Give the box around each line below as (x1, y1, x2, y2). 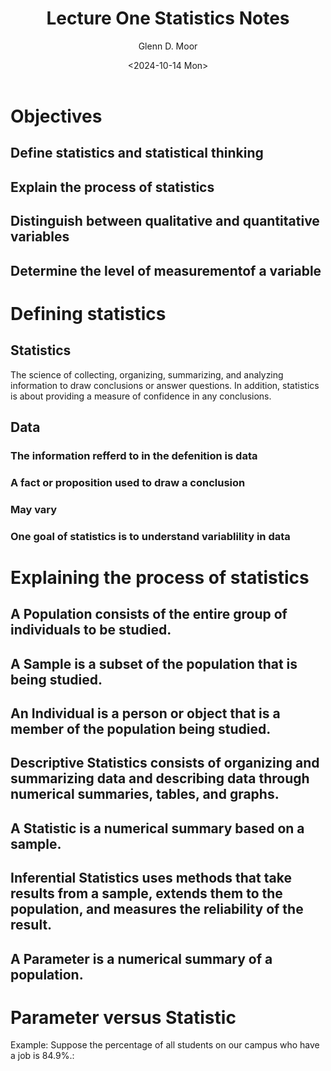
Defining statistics (10, 302, 167, 325)
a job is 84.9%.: (10, 1050, 75, 1062)
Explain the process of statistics (10, 178, 215, 196)
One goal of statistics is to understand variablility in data (10, 529, 291, 543)
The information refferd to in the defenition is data (10, 448, 258, 462)
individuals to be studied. (10, 622, 172, 639)
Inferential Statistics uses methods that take (10, 870, 292, 887)
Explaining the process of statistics (10, 566, 310, 589)
